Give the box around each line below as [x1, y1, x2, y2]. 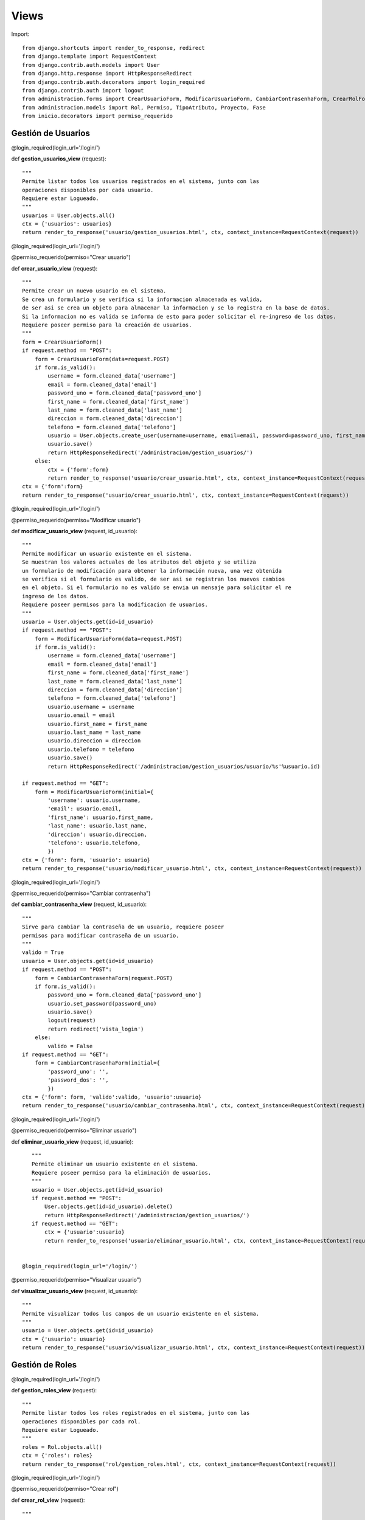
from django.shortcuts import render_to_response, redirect [22, 44, 205, 51]
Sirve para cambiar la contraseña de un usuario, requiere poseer [22, 924, 224, 930]
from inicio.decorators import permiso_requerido [22, 112, 173, 120]
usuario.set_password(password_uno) [47, 1000, 158, 1007]
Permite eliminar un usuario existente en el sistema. [31, 1161, 199, 1167]
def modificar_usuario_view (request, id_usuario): [11, 527, 138, 534]
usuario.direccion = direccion [47, 738, 141, 744]
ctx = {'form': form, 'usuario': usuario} [22, 856, 151, 863]
